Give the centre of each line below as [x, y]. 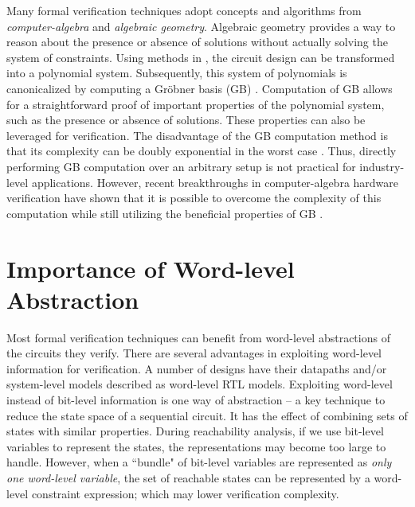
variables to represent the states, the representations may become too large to [196, 446]
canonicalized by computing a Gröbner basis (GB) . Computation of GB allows [200, 88]
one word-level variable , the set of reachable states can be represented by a [188, 477]
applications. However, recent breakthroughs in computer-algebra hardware [215, 182]
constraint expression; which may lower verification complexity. [185, 493]
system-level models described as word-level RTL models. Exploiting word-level [200, 384]
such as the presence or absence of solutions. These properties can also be [186, 120]
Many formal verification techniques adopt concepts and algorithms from [184, 10]
